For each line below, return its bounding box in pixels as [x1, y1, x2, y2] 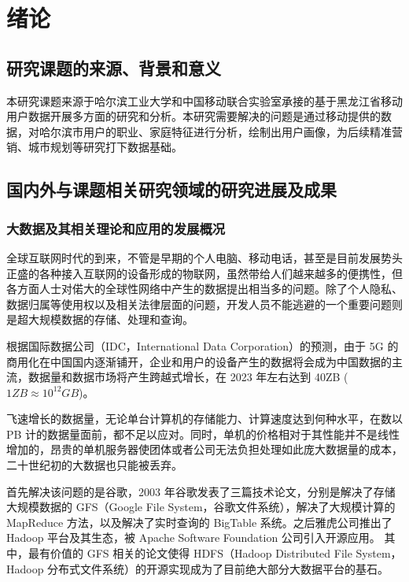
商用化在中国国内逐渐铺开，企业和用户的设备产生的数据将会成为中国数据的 [6, 353, 392, 369]
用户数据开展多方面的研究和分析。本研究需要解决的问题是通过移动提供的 [6, 108, 381, 124]
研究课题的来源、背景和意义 [6, 55, 221, 80]
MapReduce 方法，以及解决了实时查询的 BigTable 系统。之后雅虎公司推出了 [6, 513, 392, 530]
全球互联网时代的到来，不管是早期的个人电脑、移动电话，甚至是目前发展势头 [6, 249, 403, 265]
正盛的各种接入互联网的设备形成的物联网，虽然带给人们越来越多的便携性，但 [6, 265, 403, 281]
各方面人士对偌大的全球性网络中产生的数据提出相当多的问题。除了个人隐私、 [6, 280, 403, 297]
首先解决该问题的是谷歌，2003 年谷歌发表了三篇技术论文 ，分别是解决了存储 [6, 483, 396, 499]
